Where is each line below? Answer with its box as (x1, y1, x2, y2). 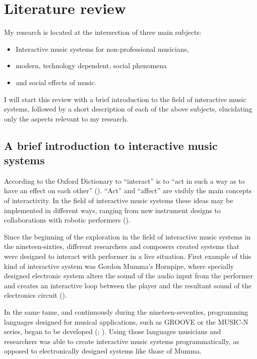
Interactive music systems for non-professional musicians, (15, 43, 189, 54)
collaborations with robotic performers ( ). (4, 215, 130, 225)
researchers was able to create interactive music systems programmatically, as (4, 336, 240, 346)
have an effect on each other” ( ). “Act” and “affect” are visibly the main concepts (4, 185, 252, 196)
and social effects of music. (15, 77, 97, 87)
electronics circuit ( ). (4, 290, 67, 300)
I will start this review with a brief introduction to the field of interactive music (4, 94, 247, 104)
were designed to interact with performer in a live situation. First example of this (4, 251, 252, 261)
